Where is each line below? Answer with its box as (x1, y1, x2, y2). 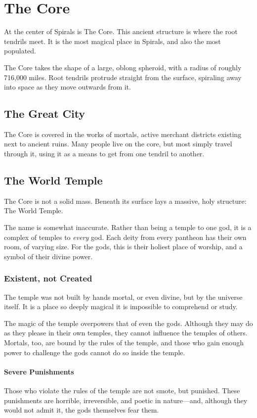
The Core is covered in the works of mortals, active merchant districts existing (4, 129, 242, 139)
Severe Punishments (4, 366, 74, 376)
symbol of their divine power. (4, 251, 93, 261)
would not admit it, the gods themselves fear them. (4, 405, 159, 415)
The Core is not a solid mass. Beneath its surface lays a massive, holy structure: (4, 195, 247, 206)
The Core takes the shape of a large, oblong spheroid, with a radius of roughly (4, 62, 242, 72)
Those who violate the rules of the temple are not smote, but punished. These (4, 385, 240, 396)
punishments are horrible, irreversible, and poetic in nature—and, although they (4, 395, 248, 405)
